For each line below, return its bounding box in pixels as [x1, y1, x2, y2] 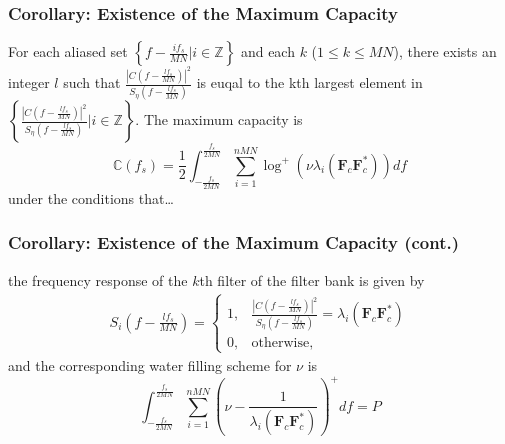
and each [240, 41, 295, 62]
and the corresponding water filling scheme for [8, 355, 292, 375]
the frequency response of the [8, 269, 188, 290]
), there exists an [393, 41, 497, 62]
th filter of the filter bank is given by [199, 269, 425, 290]
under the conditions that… [8, 187, 174, 208]
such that [63, 72, 121, 93]
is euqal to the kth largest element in [196, 72, 423, 93]
